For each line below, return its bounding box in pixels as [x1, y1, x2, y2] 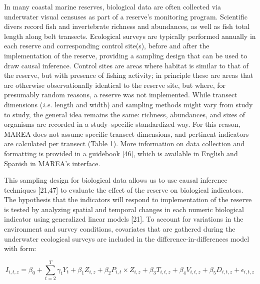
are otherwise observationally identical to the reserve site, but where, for [4, 79, 226, 90]
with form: [4, 243, 36, 254]
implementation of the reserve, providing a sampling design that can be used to [4, 50, 247, 60]
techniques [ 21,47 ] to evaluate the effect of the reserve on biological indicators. [4, 184, 243, 195]
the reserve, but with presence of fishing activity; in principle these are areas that [4, 70, 253, 80]
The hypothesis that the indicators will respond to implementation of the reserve [4, 194, 252, 205]
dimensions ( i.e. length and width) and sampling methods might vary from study [4, 99, 253, 109]
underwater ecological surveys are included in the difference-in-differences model [4, 233, 249, 244]
